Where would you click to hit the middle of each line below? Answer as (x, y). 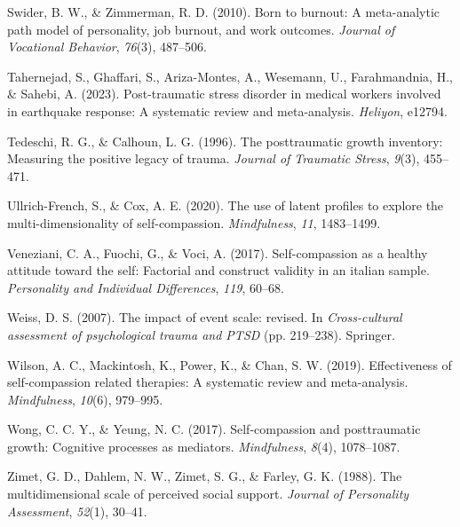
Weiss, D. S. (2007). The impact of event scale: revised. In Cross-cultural (205, 317)
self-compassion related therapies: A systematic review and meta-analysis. (208, 382)
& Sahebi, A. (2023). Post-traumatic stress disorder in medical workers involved (224, 94)
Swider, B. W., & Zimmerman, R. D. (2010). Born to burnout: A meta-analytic (224, 12)
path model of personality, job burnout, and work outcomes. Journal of (201, 29)
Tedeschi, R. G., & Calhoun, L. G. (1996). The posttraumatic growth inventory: (225, 141)
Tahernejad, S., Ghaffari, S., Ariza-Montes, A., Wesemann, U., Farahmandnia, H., (230, 76)
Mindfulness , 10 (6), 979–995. (85, 399)
